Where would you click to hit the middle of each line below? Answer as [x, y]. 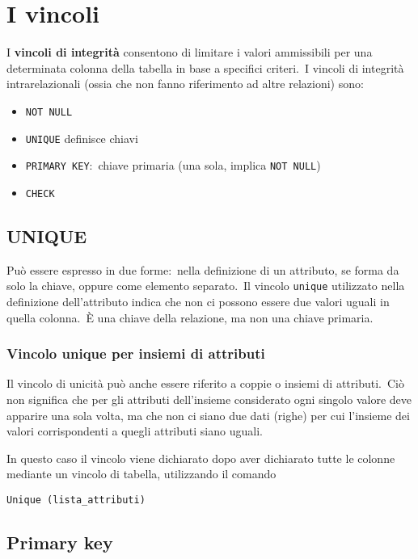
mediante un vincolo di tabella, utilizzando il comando [141, 474]
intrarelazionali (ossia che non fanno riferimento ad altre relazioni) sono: [185, 84]
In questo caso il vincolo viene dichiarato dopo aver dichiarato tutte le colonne [201, 458]
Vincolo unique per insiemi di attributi [136, 353]
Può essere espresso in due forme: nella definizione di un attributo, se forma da [203, 269]
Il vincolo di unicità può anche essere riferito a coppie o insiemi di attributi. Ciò [205, 383]
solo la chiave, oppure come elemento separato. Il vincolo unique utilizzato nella [206, 286]
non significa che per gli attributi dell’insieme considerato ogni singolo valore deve [209, 399]
